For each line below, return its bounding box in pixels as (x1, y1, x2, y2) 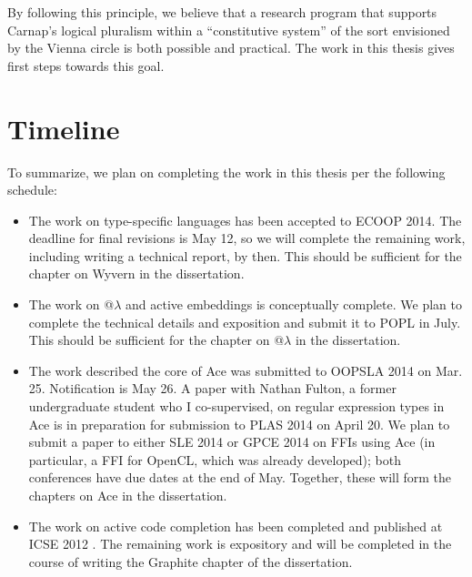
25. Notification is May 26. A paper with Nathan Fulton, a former (28, 379, 397, 398)
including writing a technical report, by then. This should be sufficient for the (28, 246, 462, 265)
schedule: (7, 180, 57, 199)
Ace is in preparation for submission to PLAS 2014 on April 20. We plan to (28, 414, 450, 433)
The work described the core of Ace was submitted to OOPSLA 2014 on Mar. (28, 360, 463, 380)
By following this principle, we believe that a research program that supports (7, 3, 437, 21)
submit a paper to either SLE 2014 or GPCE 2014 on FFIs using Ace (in (28, 432, 436, 451)
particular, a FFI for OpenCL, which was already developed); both (28, 450, 401, 469)
